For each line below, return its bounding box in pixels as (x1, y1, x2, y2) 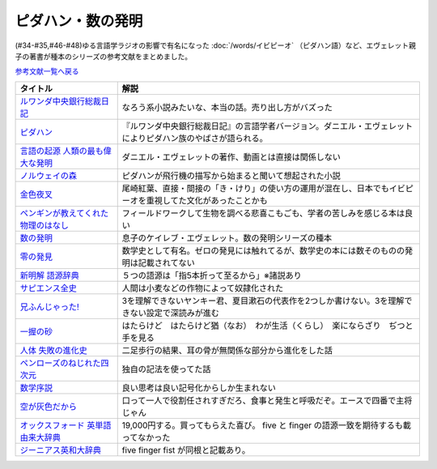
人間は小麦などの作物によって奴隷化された (121, 282, 284, 293)
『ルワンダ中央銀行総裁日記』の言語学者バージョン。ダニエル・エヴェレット (121, 120, 414, 131)
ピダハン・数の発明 (15, 12, 143, 30)
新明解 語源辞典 (19, 270, 80, 281)
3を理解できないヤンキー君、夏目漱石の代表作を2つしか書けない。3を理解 (121, 295, 405, 306)
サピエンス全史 (19, 282, 77, 293)
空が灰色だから (19, 401, 77, 412)
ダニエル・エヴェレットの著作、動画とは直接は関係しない (121, 151, 342, 162)
